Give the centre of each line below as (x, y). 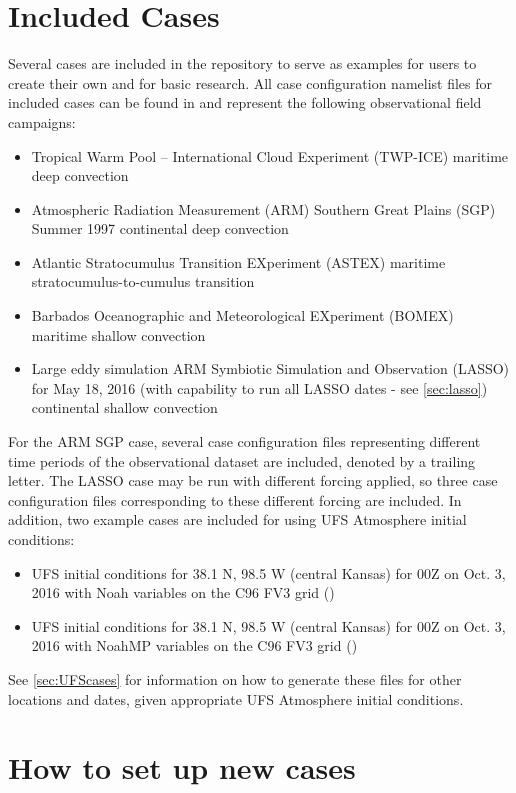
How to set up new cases (182, 767)
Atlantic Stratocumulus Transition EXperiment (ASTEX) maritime (238, 261)
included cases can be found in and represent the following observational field (245, 102)
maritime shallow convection (118, 334)
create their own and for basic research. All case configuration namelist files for (250, 82)
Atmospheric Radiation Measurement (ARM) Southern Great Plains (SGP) (263, 208)
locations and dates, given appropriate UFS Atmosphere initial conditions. (236, 698)
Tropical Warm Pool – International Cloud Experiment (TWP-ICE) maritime (270, 155)
